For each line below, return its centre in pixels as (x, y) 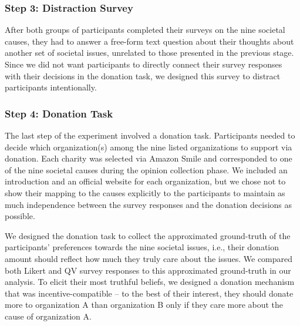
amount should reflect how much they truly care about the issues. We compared (149, 258)
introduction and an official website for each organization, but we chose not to (145, 181)
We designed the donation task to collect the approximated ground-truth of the (148, 235)
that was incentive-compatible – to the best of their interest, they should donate (149, 293)
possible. (20, 216)
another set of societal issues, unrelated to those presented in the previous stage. (149, 53)
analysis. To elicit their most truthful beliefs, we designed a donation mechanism (150, 282)
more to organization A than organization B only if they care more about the (144, 305)
